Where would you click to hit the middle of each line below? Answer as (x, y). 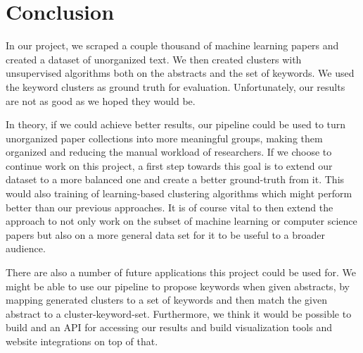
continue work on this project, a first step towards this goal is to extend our (169, 165)
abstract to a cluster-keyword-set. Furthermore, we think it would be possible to (179, 313)
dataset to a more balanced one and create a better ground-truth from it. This (175, 179)
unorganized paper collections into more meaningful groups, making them (164, 138)
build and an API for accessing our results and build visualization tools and (169, 327)
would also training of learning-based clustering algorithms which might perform (179, 193)
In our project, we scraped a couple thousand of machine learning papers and (172, 45)
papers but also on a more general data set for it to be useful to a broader (165, 234)
